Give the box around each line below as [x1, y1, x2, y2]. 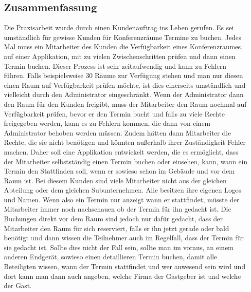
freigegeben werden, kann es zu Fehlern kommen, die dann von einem [4, 118, 211, 128]
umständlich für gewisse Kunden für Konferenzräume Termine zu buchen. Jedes [4, 32, 241, 42]
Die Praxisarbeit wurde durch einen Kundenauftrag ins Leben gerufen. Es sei [4, 22, 234, 33]
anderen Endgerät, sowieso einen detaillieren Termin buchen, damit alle [4, 252, 217, 262]
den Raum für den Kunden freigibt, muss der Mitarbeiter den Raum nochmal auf [4, 98, 247, 109]
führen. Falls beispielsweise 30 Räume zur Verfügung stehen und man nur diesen [4, 70, 243, 80]
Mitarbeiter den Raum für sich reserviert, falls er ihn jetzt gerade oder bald [4, 223, 229, 233]
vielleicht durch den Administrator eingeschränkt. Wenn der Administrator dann [4, 89, 244, 99]
